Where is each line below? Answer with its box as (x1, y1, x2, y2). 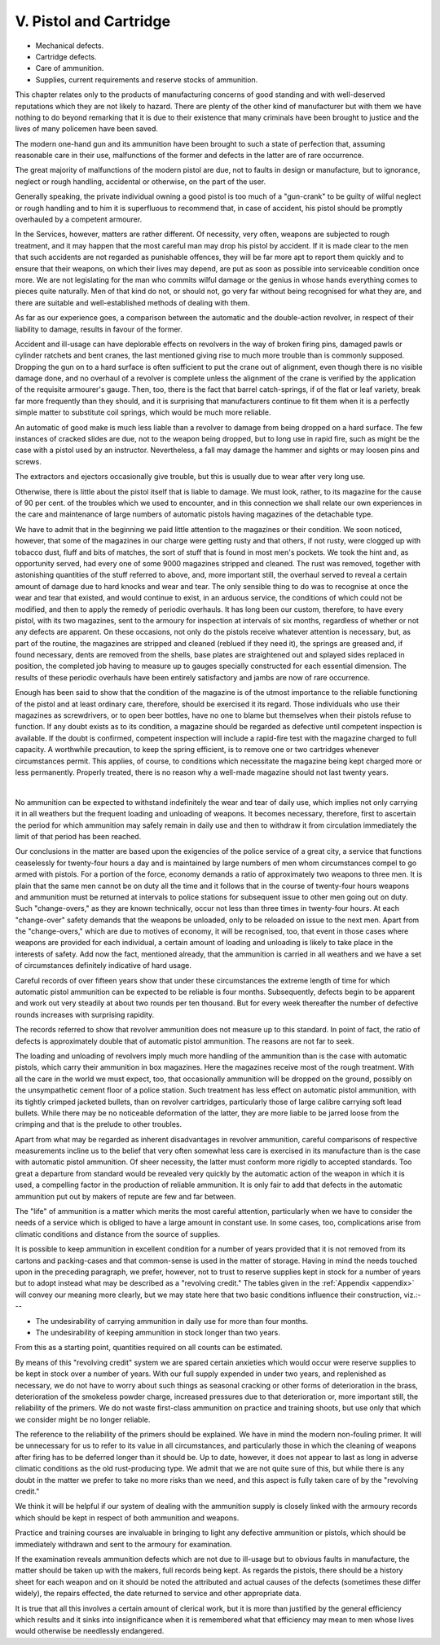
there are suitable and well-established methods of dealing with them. (15, 297, 250, 307)
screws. (15, 456, 42, 466)
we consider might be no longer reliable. (15, 1414, 151, 1424)
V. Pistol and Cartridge (15, 12, 171, 30)
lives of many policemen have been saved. (15, 124, 159, 134)
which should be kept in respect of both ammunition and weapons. (15, 1512, 240, 1523)
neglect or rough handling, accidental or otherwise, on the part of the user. (15, 176, 266, 187)
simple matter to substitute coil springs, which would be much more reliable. (15, 407, 271, 417)
